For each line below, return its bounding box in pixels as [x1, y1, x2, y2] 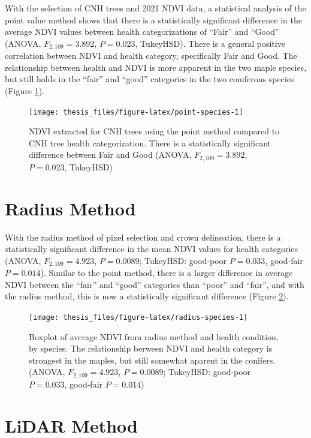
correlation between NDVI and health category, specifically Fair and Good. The [5, 49, 297, 62]
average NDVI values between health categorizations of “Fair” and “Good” [5, 25, 279, 38]
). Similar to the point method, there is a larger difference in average [40, 266, 293, 279]
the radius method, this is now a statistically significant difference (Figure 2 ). [5, 290, 289, 302]
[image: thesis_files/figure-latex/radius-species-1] [29, 313, 248, 322]
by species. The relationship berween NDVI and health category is [29, 342, 273, 355]
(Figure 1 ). [5, 85, 44, 97]
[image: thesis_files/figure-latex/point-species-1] [29, 107, 243, 116]
